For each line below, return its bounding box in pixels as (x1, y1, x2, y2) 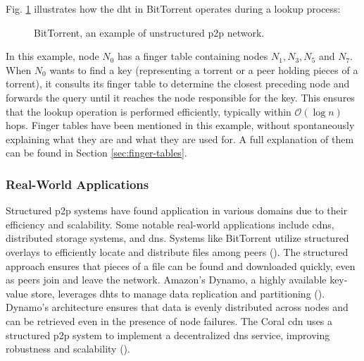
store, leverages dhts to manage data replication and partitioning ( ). (31, 286, 325, 300)
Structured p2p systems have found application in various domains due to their (6, 203, 348, 218)
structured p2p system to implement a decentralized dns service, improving (6, 327, 330, 342)
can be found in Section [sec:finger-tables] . (6, 145, 187, 160)
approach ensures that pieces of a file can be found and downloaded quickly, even (6, 258, 356, 273)
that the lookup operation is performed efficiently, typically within (6, 104, 291, 118)
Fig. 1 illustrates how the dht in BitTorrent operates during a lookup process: (6, 1, 341, 16)
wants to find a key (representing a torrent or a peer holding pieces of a (49, 62, 358, 77)
